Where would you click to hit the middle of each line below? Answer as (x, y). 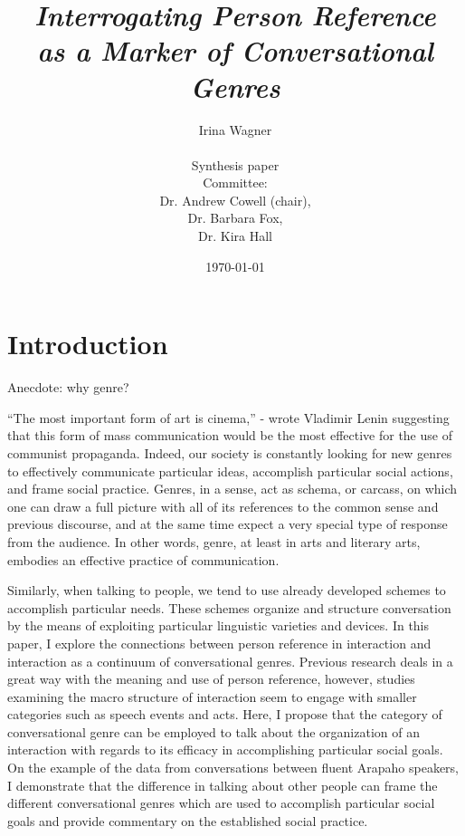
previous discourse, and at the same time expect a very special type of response (228, 524)
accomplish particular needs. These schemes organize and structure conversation (229, 607)
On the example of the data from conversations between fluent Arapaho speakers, (233, 768)
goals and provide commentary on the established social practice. (188, 820)
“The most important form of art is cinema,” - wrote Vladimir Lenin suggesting (228, 417)
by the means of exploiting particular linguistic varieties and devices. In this (218, 625)
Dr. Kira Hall (235, 236)
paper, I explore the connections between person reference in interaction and (219, 643)
